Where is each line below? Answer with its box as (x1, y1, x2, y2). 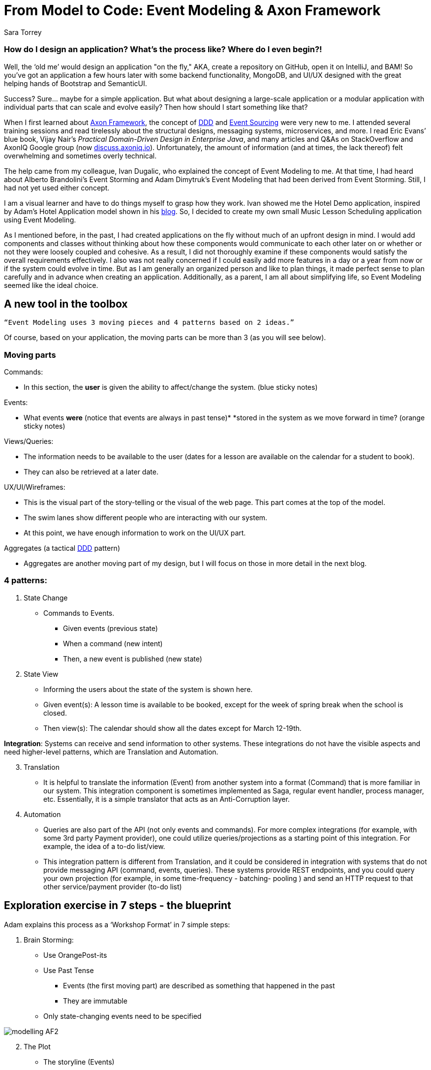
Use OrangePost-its (43, 950, 107, 959)
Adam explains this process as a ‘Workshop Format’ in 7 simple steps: (4, 920, 230, 929)
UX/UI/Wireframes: (4, 483, 65, 492)
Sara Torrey (4, 28, 42, 36)
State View (24, 669, 59, 678)
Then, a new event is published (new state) (63, 654, 202, 663)
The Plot (24, 1042, 51, 1051)
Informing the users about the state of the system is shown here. (43, 685, 253, 693)
